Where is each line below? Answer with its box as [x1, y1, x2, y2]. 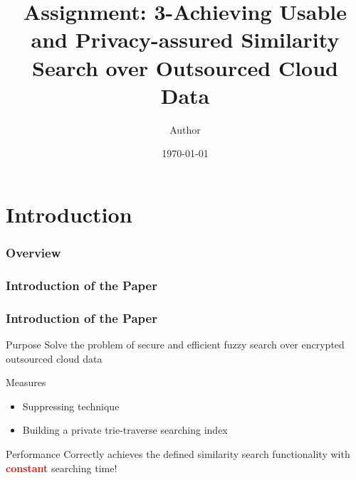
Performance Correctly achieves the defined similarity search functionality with [6, 446, 350, 461]
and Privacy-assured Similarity [31, 25, 340, 54]
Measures [6, 375, 46, 390]
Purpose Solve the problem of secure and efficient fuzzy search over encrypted [6, 336, 345, 351]
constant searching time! [6, 460, 117, 475]
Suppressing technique [22, 398, 120, 413]
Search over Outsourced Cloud [32, 53, 338, 82]
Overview [6, 243, 61, 261]
